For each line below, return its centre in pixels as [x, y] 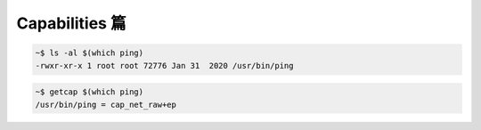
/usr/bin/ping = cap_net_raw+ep [106, 104]
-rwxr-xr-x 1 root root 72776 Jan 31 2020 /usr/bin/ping [164, 65]
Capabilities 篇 [71, 23]
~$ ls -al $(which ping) [90, 53]
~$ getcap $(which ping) [90, 92]
